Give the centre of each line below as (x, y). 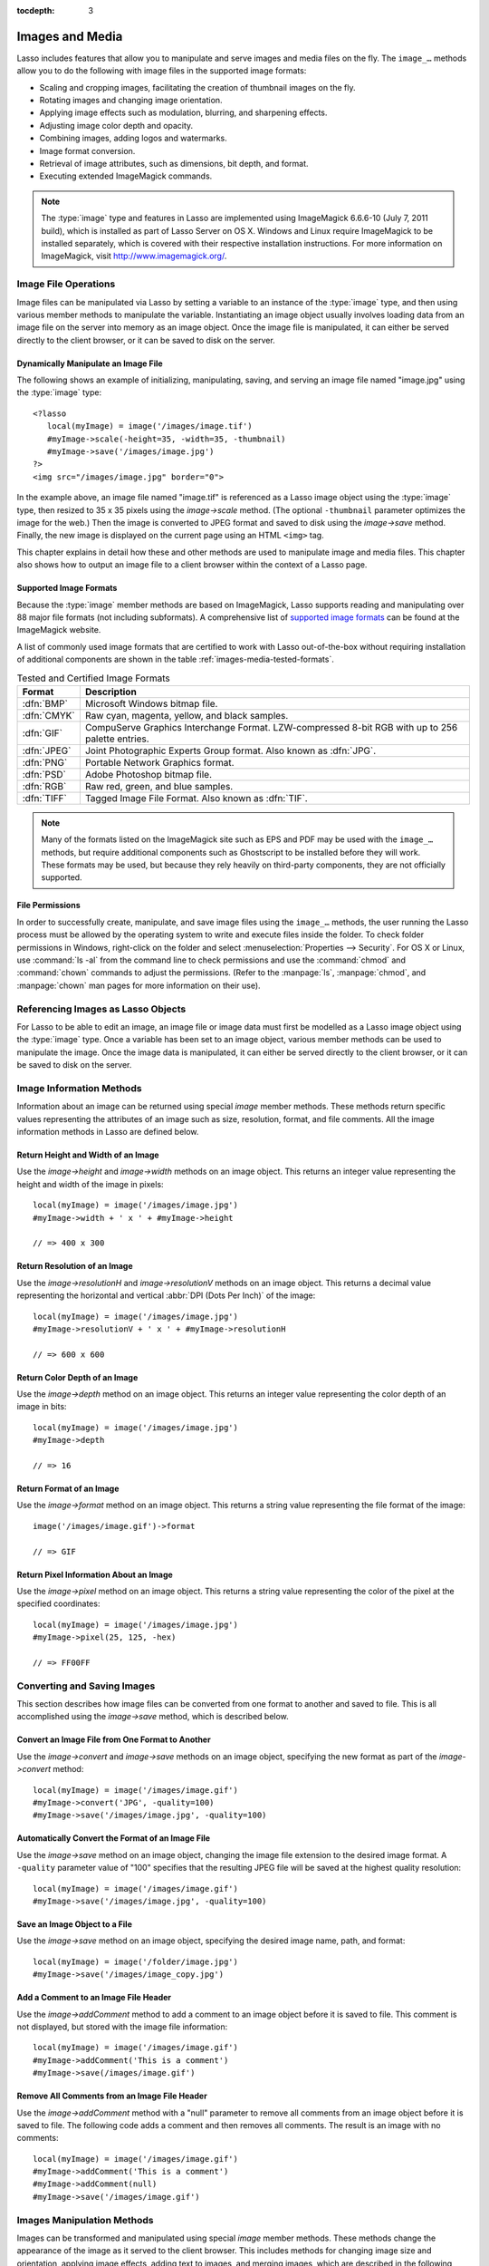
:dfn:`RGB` (44, 786)
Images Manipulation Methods (85, 2220)
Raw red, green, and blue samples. (159, 786)
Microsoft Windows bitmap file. (151, 703)
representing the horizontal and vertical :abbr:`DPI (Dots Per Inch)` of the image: (166, 1295)
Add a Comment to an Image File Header (94, 1998)
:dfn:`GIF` (43, 732)
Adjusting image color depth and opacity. (116, 125)
